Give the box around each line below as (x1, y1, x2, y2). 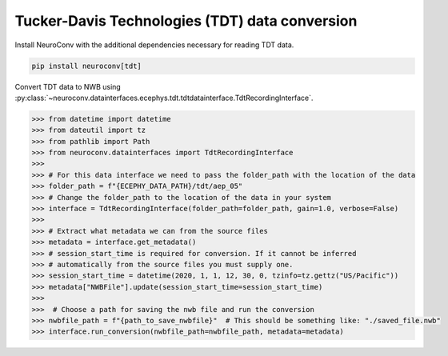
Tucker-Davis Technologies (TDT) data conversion (14, 12, 358, 30)
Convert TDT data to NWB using (14, 82, 122, 91)
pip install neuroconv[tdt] (31, 61, 142, 70)
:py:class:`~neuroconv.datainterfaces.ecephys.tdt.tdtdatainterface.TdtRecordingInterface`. (14, 93, 314, 102)
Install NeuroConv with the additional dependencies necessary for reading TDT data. (14, 40, 294, 50)
